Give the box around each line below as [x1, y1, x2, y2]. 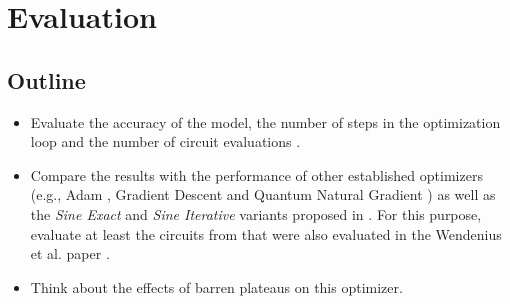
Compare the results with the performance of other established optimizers [30, 164, 483, 185]
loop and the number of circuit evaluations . [30, 131, 301, 152]
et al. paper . [30, 243, 110, 264]
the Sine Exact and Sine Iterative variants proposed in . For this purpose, [30, 203, 482, 224]
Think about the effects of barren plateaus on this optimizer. [30, 276, 403, 297]
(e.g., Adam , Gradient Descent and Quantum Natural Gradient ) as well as [30, 184, 496, 205]
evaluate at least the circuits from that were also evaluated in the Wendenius [30, 223, 502, 244]
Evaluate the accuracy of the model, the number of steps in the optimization [30, 111, 501, 132]
